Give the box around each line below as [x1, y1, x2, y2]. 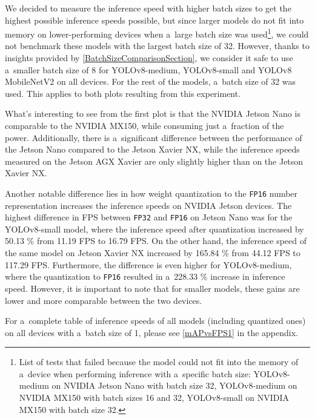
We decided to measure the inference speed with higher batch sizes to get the [5, 2, 291, 14]
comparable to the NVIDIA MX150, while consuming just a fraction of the [5, 119, 284, 131]
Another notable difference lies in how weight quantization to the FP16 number [5, 186, 298, 199]
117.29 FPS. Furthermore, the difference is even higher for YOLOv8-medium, [5, 258, 292, 271]
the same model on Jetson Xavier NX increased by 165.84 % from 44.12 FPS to [5, 246, 300, 259]
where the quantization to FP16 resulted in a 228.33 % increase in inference [5, 270, 285, 283]
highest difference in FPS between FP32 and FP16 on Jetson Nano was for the [5, 211, 293, 223]
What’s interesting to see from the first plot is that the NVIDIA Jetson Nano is [5, 107, 300, 120]
